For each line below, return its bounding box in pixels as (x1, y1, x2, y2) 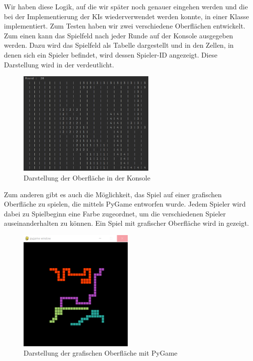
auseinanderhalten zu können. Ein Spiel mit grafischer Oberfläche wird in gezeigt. (4, 218, 249, 228)
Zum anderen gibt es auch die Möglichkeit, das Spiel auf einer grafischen (4, 189, 222, 199)
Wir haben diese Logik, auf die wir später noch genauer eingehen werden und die (4, 1, 248, 11)
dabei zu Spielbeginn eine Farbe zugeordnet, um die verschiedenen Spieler (4, 208, 226, 218)
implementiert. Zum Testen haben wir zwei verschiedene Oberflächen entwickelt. (4, 21, 246, 31)
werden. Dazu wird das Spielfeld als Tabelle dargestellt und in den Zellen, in (4, 40, 234, 50)
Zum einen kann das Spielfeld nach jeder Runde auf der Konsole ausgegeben (4, 30, 233, 40)
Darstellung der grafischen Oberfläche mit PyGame (24, 348, 178, 358)
